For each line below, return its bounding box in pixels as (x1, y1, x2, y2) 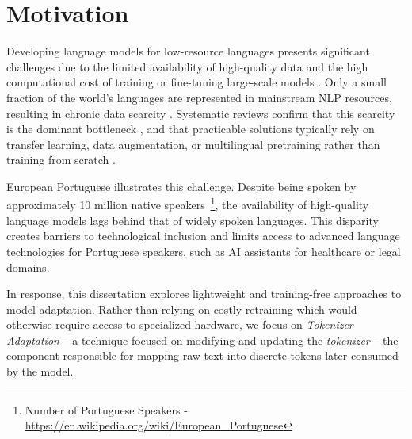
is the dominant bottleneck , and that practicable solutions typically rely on (6, 120, 375, 137)
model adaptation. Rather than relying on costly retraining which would (6, 300, 357, 317)
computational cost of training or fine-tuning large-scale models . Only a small (6, 74, 387, 90)
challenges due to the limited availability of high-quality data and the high (6, 58, 368, 74)
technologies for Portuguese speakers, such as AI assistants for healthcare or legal (6, 242, 401, 259)
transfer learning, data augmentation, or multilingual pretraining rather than (6, 136, 380, 152)
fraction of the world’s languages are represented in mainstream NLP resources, (6, 89, 392, 105)
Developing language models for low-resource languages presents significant (6, 43, 370, 59)
